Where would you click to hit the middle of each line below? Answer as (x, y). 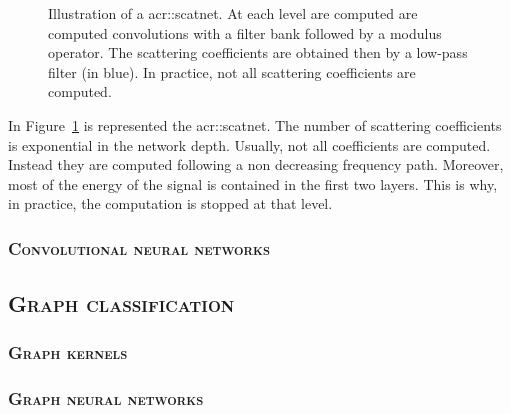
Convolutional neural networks (139, 247)
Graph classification (121, 303)
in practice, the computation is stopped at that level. (170, 203)
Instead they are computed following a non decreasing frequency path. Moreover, (256, 164)
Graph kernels (68, 352)
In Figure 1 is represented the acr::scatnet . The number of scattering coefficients (255, 124)
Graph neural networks (106, 398)
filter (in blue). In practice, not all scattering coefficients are (232, 71)
